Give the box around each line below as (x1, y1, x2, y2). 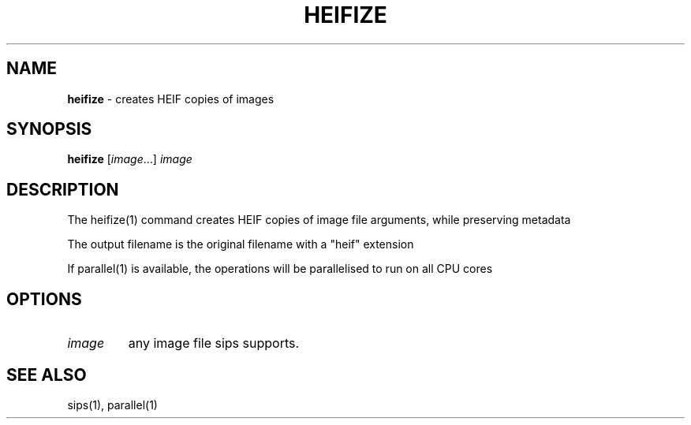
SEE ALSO (6, 364, 87, 385)
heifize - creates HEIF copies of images (67, 91, 275, 106)
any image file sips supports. (128, 335, 300, 352)
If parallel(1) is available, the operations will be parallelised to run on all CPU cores (67, 262, 493, 276)
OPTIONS (6, 289, 82, 309)
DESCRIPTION (6, 179, 119, 199)
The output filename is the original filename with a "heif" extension (67, 237, 414, 252)
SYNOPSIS (6, 119, 92, 140)
